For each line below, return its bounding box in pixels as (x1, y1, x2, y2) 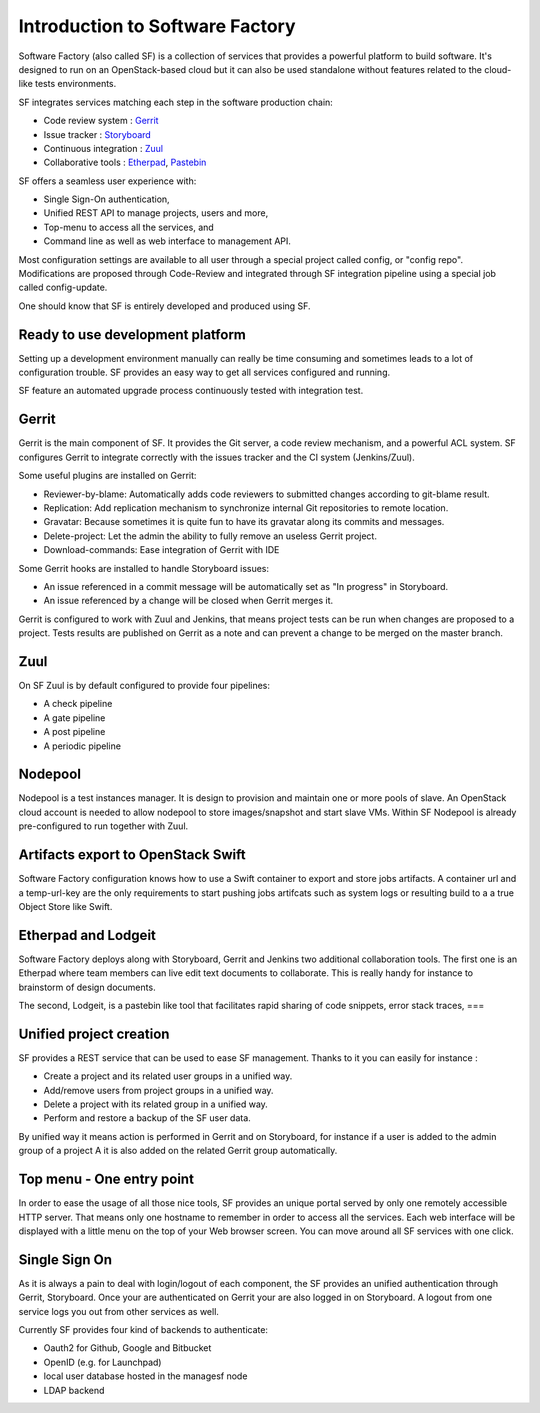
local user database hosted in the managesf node (43, 1370, 248, 1382)
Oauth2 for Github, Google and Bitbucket (43, 1342, 212, 1354)
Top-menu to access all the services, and (43, 221, 214, 233)
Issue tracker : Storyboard (43, 128, 152, 140)
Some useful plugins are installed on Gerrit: (18, 470, 197, 482)
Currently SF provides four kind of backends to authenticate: (18, 1324, 269, 1336)
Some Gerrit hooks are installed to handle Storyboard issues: (18, 562, 270, 574)
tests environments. (35, 78, 117, 90)
